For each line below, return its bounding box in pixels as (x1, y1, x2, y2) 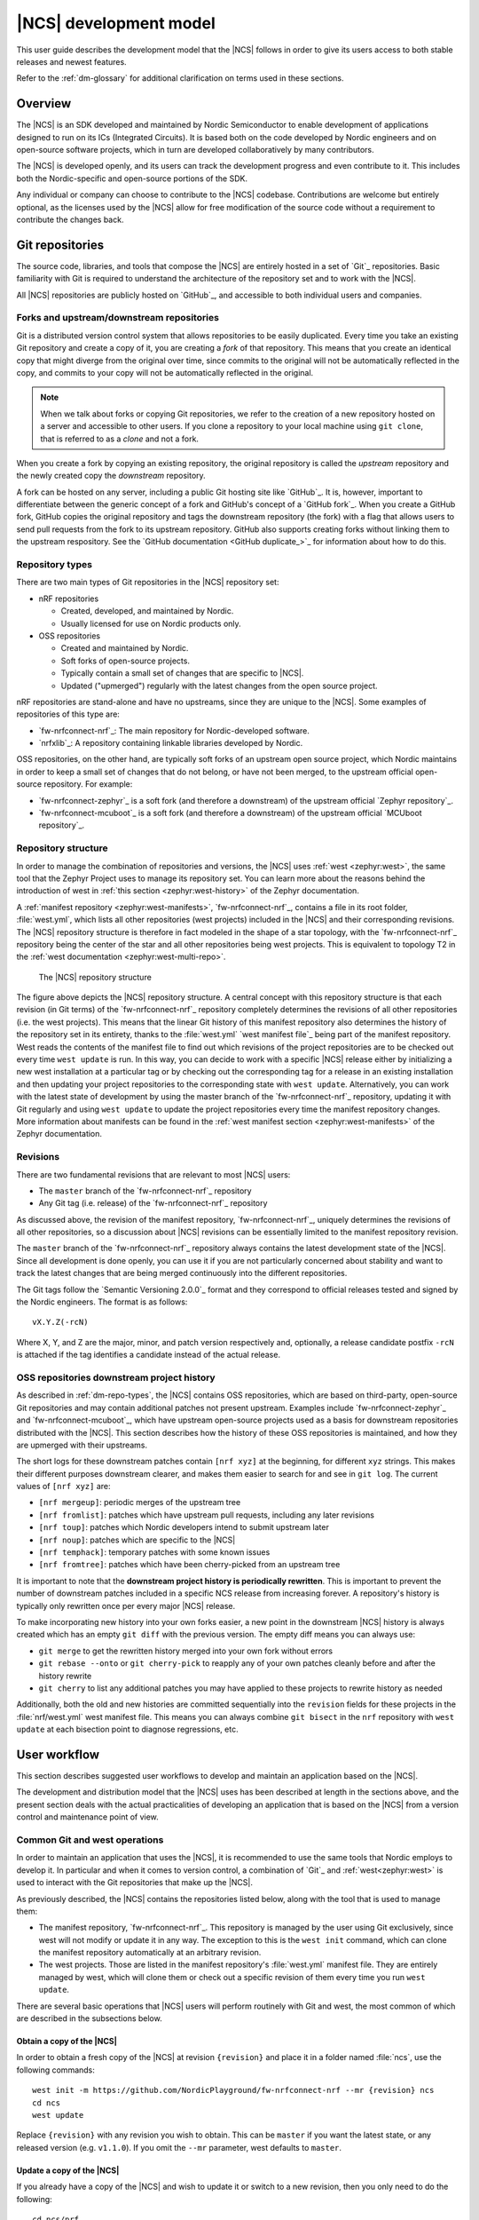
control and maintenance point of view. (16, 1812, 159, 1822)
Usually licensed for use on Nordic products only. (60, 618, 241, 629)
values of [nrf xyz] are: (16, 1481, 111, 1492)
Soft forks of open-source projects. (60, 655, 191, 666)
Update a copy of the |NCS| (16, 2165, 120, 2176)
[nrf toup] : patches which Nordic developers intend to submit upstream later (38, 1522, 330, 1533)
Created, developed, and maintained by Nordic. (60, 606, 234, 616)
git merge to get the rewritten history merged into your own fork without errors (38, 1645, 333, 1656)
